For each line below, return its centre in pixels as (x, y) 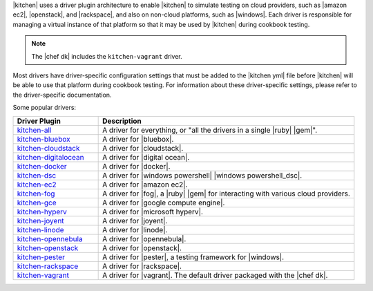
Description (122, 121)
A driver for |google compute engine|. (164, 203)
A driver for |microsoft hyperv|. (153, 212)
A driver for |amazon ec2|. (145, 185)
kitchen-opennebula (50, 238)
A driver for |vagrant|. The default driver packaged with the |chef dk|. (215, 275)
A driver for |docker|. (136, 166)
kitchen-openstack (48, 247)
